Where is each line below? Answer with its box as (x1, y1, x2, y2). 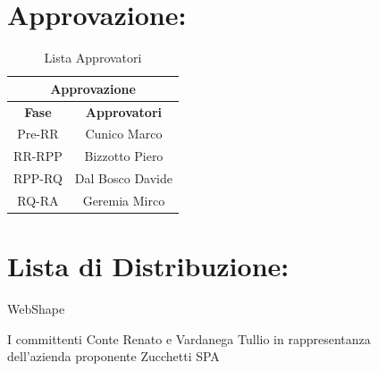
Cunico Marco (85, 124, 163, 143)
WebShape (7, 299, 65, 318)
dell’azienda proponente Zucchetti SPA (7, 347, 220, 366)
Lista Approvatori (44, 48, 142, 67)
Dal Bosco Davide (74, 169, 172, 188)
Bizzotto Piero (84, 147, 164, 165)
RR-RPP (13, 147, 63, 165)
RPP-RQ (13, 169, 63, 188)
